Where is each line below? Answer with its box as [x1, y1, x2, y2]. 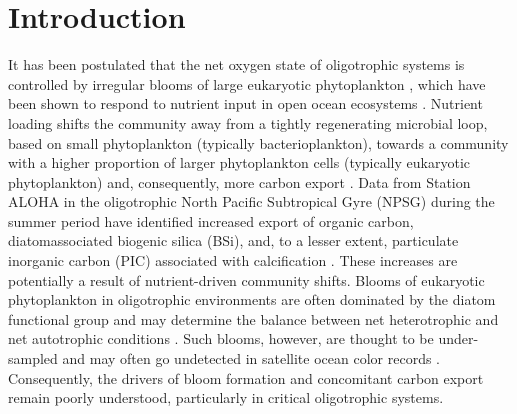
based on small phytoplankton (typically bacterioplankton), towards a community [8, 132, 509, 153]
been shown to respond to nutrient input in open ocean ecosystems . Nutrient [8, 93, 483, 114]
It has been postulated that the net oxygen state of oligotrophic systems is [8, 54, 465, 75]
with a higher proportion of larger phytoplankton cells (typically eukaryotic [8, 152, 470, 173]
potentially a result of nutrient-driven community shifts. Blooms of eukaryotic [8, 269, 485, 290]
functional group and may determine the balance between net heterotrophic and [8, 308, 499, 329]
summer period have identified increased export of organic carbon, [8, 210, 414, 231]
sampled [8, 348, 58, 369]
